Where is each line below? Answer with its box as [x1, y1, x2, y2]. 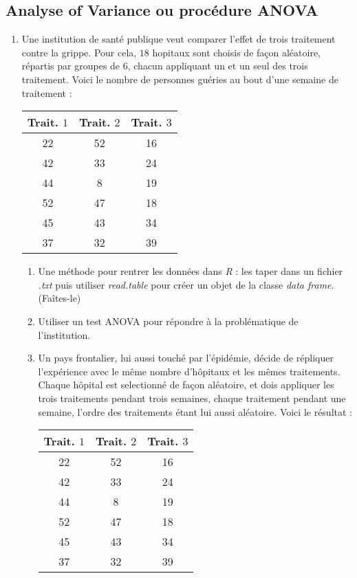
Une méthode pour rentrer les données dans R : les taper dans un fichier [38, 264, 343, 278]
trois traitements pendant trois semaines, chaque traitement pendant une [38, 390, 346, 405]
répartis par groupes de [21, 58, 120, 73]
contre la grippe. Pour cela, [21, 45, 137, 59]
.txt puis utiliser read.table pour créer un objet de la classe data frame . [38, 277, 334, 291]
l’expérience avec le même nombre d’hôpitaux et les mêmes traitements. [38, 364, 340, 378]
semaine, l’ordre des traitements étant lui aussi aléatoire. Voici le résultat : [38, 404, 352, 419]
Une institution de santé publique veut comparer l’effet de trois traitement [21, 32, 336, 46]
